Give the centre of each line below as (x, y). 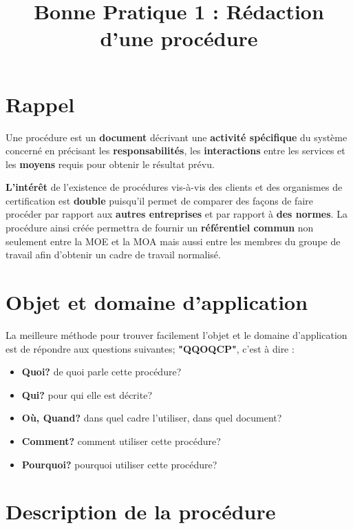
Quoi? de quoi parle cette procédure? (101, 372)
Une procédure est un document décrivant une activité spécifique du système (176, 137)
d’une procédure (179, 38)
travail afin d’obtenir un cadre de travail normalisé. (113, 255)
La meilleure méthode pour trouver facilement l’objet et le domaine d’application (176, 334)
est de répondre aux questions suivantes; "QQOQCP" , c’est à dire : (150, 348)
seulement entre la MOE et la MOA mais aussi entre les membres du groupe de (173, 241)
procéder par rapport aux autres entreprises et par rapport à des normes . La (176, 214)
